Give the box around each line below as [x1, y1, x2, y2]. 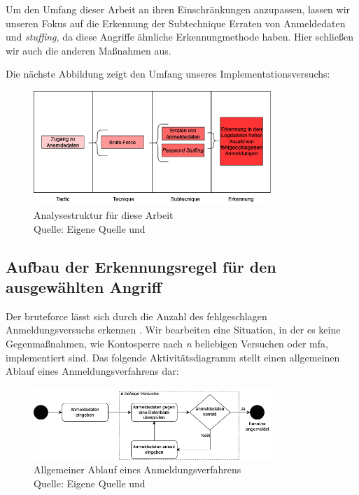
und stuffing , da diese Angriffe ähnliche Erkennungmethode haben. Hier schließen [6, 29, 353, 44]
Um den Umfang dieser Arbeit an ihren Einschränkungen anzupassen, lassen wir [6, 2, 351, 16]
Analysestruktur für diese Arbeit [34, 208, 174, 222]
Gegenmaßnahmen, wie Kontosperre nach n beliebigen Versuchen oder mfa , [6, 336, 328, 351]
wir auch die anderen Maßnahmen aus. [6, 43, 171, 57]
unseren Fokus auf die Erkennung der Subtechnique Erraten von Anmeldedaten [6, 15, 346, 30]
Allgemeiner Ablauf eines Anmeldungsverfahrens [34, 462, 241, 477]
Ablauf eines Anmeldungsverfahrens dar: [6, 364, 179, 378]
